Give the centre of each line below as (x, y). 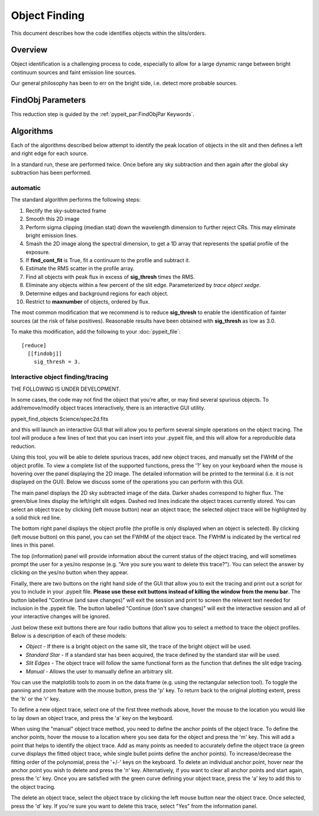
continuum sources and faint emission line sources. (74, 72)
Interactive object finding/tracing (60, 377)
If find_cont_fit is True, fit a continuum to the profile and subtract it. (108, 260)
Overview (29, 50)
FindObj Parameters (48, 100)
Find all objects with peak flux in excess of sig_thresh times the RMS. (110, 277)
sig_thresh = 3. (57, 362)
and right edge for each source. (50, 153)
